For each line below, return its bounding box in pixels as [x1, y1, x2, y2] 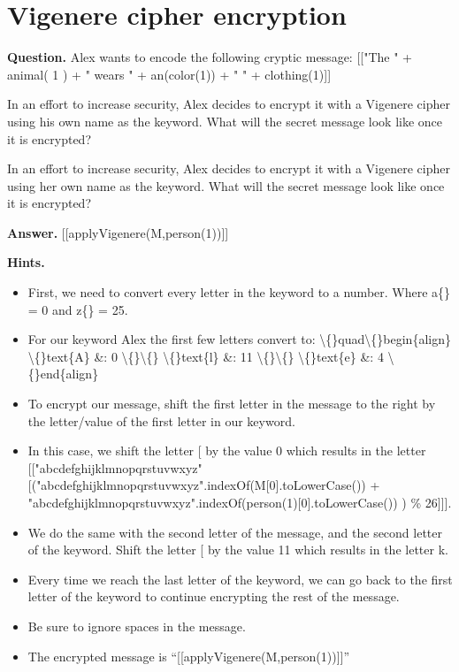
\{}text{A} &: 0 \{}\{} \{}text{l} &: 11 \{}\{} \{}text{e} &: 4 [27, 347, 384, 365]
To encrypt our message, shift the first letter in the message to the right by [27, 394, 436, 413]
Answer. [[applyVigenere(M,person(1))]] [7, 223, 229, 241]
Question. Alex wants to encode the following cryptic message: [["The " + [7, 48, 412, 66]
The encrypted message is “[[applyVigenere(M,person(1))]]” [27, 646, 350, 665]
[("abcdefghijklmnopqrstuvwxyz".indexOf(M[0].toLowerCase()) [27, 476, 366, 494]
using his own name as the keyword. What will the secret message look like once [7, 111, 443, 130]
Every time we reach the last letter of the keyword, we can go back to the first [27, 569, 453, 588]
